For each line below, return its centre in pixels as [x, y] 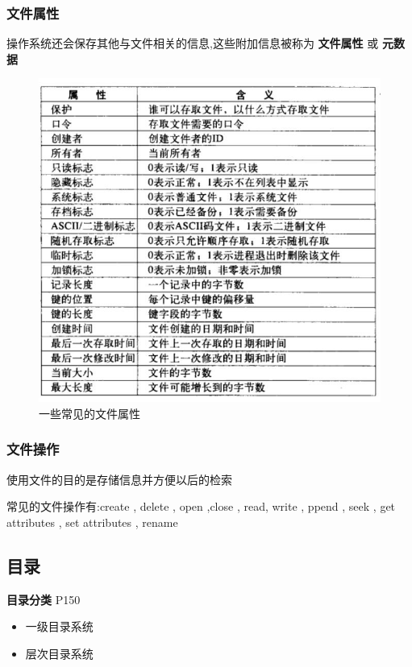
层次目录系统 [59, 653]
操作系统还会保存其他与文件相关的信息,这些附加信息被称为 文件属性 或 [193, 43]
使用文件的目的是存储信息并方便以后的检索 [119, 479]
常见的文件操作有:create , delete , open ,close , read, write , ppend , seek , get [201, 506]
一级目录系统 [59, 626]
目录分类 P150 [44, 599]
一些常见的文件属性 [89, 413]
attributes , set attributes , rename [92, 522]
